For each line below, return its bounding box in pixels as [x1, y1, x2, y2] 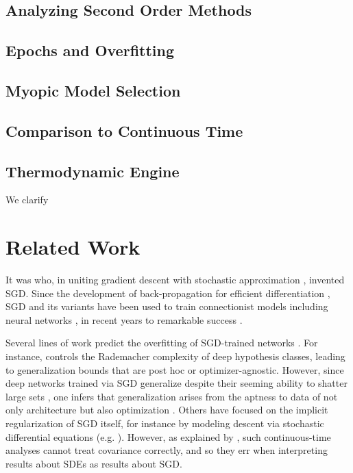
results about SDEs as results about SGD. [5, 456, 182, 470]
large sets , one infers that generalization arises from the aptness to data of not [5, 389, 338, 403]
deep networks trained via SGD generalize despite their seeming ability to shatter [5, 376, 348, 390]
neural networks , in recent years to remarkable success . [5, 312, 243, 327]
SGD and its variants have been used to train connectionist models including [5, 299, 328, 314]
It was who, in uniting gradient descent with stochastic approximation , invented [5, 272, 345, 287]
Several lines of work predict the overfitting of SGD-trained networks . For [5, 335, 318, 350]
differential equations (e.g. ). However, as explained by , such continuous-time [5, 429, 331, 444]
